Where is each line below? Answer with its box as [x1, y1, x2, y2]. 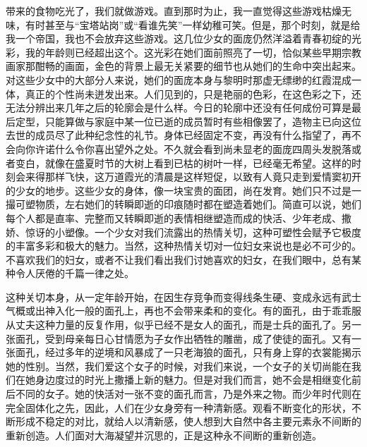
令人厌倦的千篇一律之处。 [15, 266, 134, 281]
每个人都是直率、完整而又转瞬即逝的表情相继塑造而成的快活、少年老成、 [6, 210, 342, 225]
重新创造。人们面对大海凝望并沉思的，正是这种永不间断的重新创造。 [6, 427, 322, 442]
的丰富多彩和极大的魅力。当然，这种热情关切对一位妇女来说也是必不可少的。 [6, 238, 361, 253]
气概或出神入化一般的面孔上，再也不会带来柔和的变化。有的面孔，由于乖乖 [6, 303, 351, 318]
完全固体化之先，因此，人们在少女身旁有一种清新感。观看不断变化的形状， [6, 400, 351, 415]
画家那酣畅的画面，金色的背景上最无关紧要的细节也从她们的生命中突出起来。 [6, 59, 361, 73]
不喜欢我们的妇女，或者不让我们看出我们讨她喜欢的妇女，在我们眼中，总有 [6, 252, 351, 267]
